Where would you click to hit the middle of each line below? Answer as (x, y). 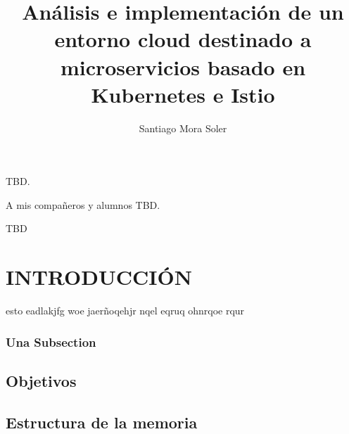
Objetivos (41, 381)
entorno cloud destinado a (183, 39)
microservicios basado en (183, 66)
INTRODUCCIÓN (99, 277)
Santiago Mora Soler (183, 128)
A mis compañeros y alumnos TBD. (83, 204)
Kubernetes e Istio (183, 94)
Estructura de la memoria (102, 422)
